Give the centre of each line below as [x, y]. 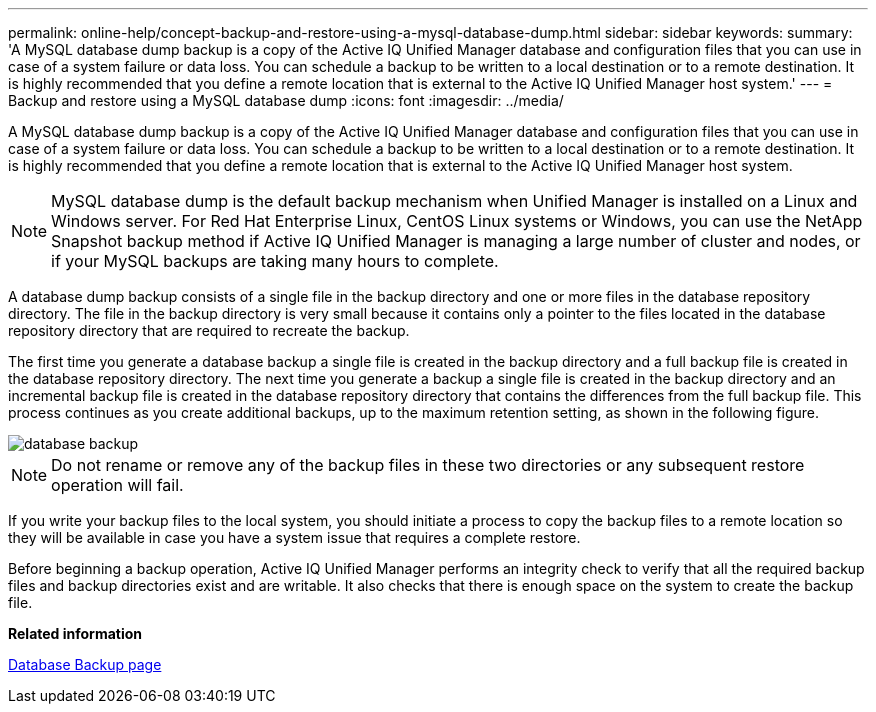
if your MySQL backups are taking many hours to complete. [275, 261]
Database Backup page [85, 664]
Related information [75, 633]
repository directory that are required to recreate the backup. [209, 330]
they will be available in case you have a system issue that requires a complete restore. [294, 537]
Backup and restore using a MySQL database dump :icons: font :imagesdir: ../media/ [286, 100]
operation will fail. [117, 485]
